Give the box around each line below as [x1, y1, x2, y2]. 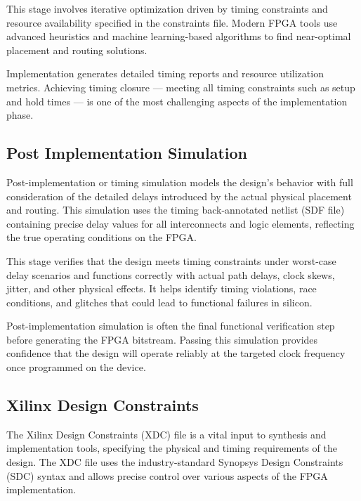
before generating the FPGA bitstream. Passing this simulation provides [6, 332, 318, 346]
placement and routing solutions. [6, 42, 147, 57]
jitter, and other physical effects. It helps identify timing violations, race [6, 281, 317, 296]
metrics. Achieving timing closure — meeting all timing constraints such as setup [6, 79, 355, 94]
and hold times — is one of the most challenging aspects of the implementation [6, 93, 348, 108]
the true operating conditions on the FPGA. [6, 230, 197, 245]
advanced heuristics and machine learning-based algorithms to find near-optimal [6, 29, 351, 44]
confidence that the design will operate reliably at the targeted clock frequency [6, 346, 346, 360]
